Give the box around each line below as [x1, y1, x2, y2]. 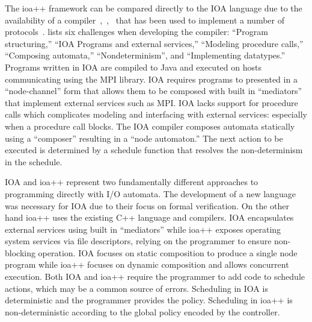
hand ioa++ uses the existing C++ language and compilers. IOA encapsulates [5, 211, 294, 224]
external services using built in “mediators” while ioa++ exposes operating [5, 223, 281, 235]
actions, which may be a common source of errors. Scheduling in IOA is [5, 282, 268, 294]
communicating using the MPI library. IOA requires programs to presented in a [5, 72, 298, 85]
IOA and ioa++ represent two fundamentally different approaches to [5, 175, 258, 188]
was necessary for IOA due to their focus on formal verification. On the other [5, 199, 290, 212]
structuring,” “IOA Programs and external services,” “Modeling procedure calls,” [5, 37, 304, 49]
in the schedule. [5, 155, 63, 168]
